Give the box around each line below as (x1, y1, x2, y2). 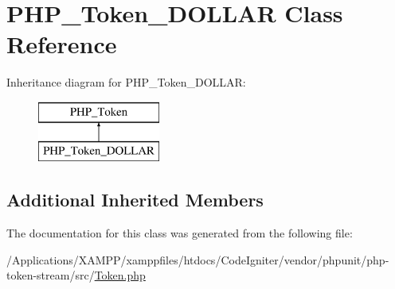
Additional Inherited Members (6, 187, 264, 212)
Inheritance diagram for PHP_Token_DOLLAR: (6, 74, 246, 91)
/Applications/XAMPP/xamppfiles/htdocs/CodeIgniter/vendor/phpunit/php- (6, 251, 389, 268)
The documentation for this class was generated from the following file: (6, 225, 353, 241)
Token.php (94, 267, 146, 283)
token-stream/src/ (6, 267, 95, 283)
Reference (6, 28, 117, 60)
